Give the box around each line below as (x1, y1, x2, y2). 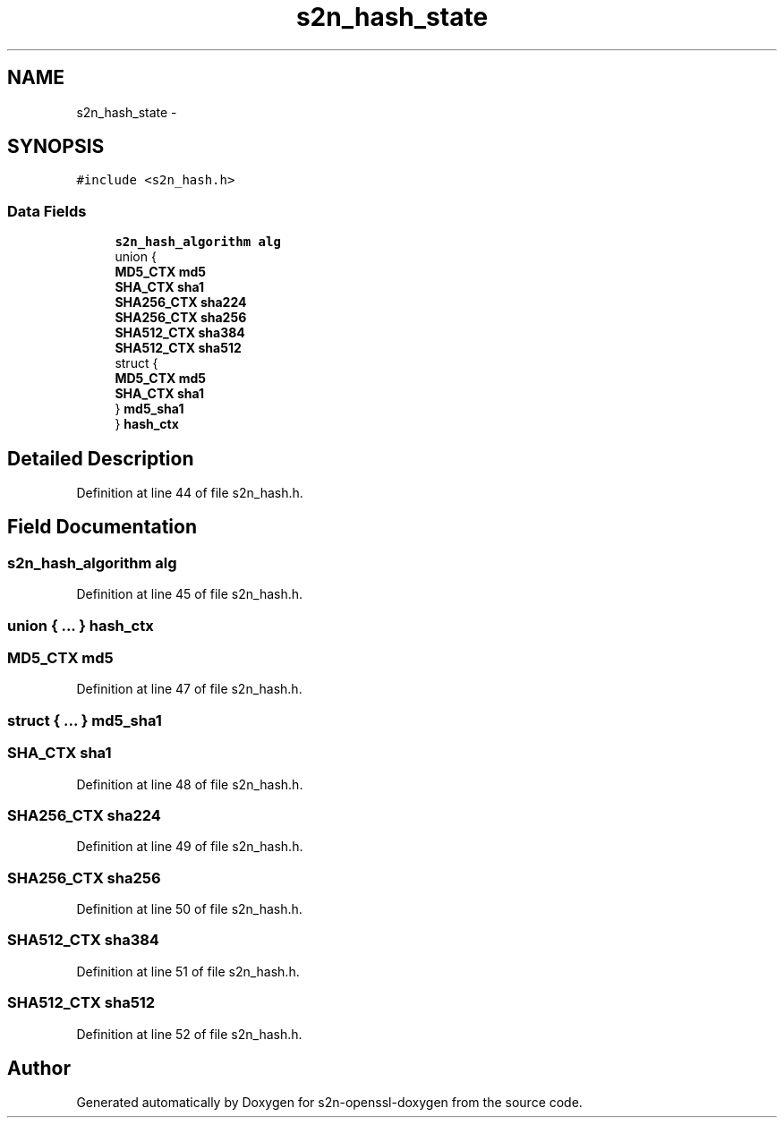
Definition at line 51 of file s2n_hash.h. (76, 963, 300, 979)
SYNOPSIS (7, 135, 105, 158)
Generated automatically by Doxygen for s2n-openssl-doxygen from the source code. (76, 1095, 583, 1111)
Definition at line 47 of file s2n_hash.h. (76, 681, 303, 697)
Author (7, 1056, 71, 1079)
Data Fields (7, 201, 87, 220)
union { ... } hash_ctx (7, 616, 154, 635)
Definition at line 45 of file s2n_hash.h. (76, 586, 303, 602)
